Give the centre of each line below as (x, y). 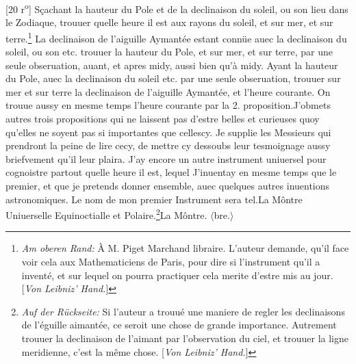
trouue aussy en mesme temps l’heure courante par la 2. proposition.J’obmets (168, 105)
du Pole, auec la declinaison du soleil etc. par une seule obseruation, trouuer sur (173, 78)
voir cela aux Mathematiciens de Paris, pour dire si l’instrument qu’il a (171, 262)
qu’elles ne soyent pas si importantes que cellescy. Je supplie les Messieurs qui (168, 132)
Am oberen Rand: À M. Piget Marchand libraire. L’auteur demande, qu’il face (185, 248)
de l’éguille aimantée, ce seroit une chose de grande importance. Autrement (179, 325)
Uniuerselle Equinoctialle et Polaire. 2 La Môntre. (106, 214)
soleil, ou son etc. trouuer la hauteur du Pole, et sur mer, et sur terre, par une (169, 52)
